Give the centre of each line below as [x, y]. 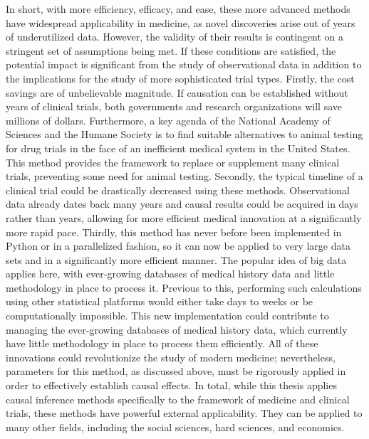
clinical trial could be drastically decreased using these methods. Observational [178, 190]
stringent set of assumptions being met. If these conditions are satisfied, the [171, 50]
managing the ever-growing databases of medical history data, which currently [177, 329]
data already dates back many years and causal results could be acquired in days [182, 204]
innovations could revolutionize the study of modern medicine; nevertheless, [171, 357]
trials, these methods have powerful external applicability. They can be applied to [184, 413]
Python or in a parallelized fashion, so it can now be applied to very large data [178, 246]
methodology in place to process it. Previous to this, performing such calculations [184, 287]
